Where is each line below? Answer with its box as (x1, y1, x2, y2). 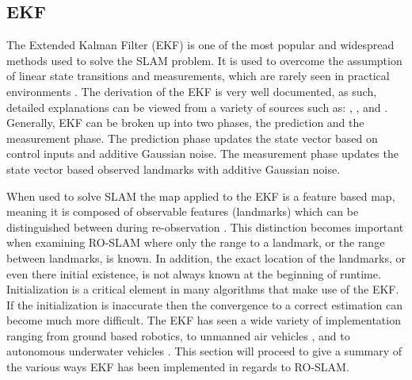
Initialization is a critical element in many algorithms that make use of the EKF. (6, 281, 399, 297)
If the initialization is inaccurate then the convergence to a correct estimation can (6, 296, 402, 313)
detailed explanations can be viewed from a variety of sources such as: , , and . (6, 98, 388, 115)
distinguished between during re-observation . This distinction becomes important (6, 218, 404, 235)
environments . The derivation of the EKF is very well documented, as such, (6, 83, 377, 99)
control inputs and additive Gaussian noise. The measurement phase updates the (6, 145, 399, 162)
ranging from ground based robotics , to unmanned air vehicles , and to (6, 327, 350, 344)
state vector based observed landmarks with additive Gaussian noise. (6, 160, 341, 177)
